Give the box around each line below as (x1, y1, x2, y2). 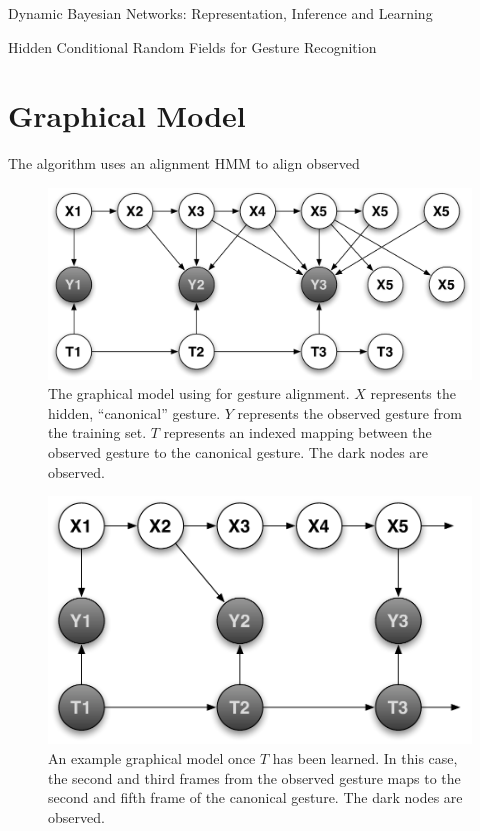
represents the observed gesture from (237, 402, 462, 423)
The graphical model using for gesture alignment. (48, 383, 350, 404)
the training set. (48, 422, 147, 443)
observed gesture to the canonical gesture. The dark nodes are (48, 441, 429, 462)
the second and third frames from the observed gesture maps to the (48, 767, 461, 788)
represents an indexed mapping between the (163, 422, 432, 443)
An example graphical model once (48, 747, 256, 768)
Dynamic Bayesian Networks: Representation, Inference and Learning (8, 3, 433, 23)
